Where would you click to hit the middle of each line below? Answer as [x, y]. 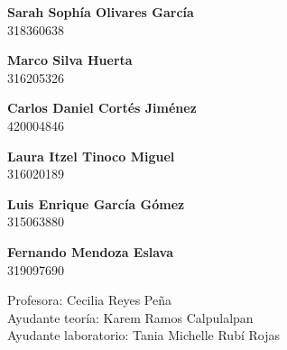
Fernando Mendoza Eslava [91, 251]
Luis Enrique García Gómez [96, 203]
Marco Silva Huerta [70, 60]
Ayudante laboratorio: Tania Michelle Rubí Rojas [143, 335]
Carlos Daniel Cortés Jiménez [102, 108]
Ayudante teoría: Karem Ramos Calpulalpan [130, 317]
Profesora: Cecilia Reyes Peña [90, 300]
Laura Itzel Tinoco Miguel [91, 156]
